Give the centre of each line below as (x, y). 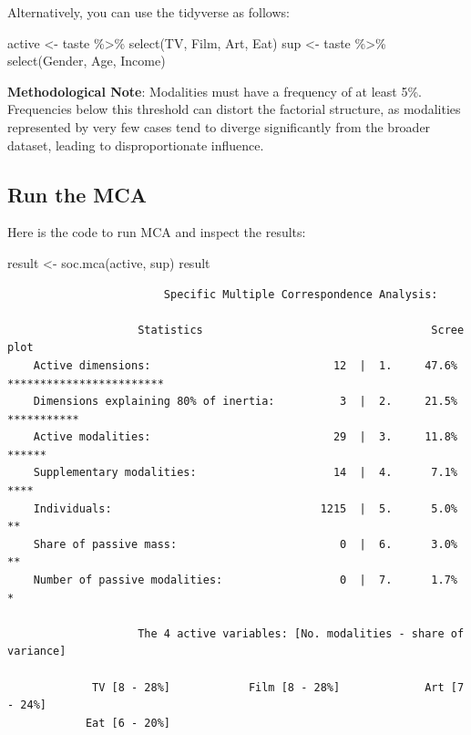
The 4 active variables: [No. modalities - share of (301, 633)
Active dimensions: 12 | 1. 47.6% (245, 365)
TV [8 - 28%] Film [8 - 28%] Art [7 (278, 687)
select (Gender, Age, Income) (87, 61)
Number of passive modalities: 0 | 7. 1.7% (245, 580)
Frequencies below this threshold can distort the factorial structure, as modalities (234, 109)
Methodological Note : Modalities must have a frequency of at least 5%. (215, 91)
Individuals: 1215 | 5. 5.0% (245, 508)
